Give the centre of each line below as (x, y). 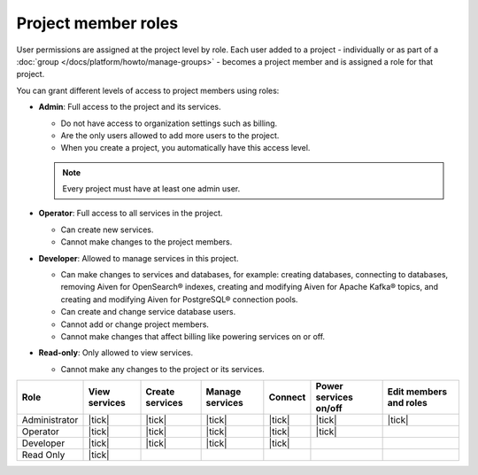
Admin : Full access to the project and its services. (130, 107)
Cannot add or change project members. (135, 324)
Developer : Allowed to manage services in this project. (139, 258)
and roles (408, 403)
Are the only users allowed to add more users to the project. (170, 135)
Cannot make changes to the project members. (146, 242)
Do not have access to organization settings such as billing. (169, 123)
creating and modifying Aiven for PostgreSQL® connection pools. (179, 299)
